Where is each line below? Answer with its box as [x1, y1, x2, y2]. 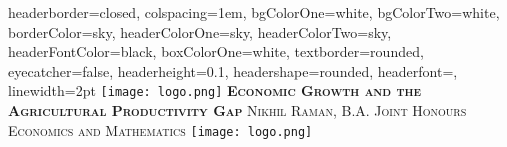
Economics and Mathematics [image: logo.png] [8, 119, 313, 140]
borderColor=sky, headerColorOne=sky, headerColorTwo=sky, [8, 21, 392, 42]
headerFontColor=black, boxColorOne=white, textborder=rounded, [8, 41, 424, 62]
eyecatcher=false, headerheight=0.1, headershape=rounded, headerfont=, [8, 60, 458, 81]
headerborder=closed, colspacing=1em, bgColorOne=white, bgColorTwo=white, [8, 2, 500, 22]
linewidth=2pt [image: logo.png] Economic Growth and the [8, 80, 422, 101]
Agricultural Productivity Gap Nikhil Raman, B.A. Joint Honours [8, 100, 467, 121]
